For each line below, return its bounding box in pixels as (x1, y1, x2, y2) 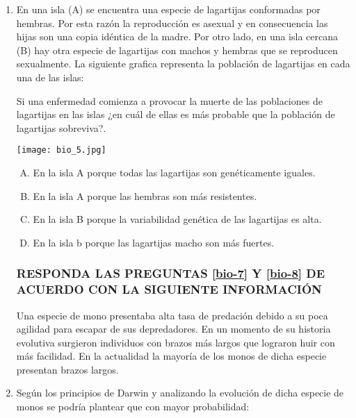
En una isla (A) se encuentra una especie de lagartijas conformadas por (16, 2, 321, 16)
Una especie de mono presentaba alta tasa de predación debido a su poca (16, 308, 328, 322)
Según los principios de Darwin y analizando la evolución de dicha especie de (16, 385, 344, 400)
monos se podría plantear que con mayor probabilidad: (16, 399, 250, 414)
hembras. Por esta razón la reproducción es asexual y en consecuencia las (16, 15, 328, 30)
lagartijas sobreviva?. (16, 120, 106, 135)
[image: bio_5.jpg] (16, 145, 106, 156)
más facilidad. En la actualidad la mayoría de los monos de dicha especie (16, 349, 327, 363)
